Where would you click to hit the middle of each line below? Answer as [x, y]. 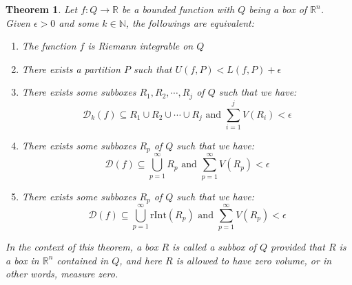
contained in [83, 260]
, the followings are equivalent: [190, 22]
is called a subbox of [214, 247]
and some [79, 22]
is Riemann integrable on [141, 46]
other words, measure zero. [62, 274]
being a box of [278, 9]
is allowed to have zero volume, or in [254, 260]
